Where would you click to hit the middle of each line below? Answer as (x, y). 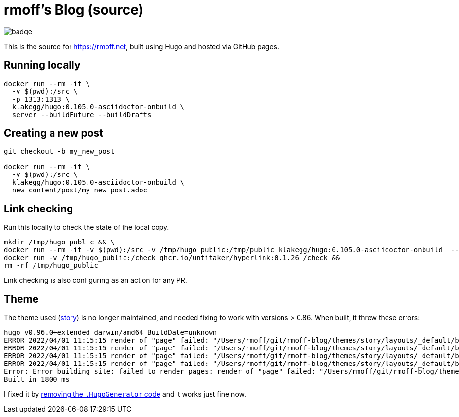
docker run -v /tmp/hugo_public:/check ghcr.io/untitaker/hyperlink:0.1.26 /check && (172, 258)
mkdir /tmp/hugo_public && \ (59, 242)
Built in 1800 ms (37, 379)
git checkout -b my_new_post (59, 151)
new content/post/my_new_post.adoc (80, 190)
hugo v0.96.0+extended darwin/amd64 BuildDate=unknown (111, 333)
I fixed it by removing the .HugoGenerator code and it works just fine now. (125, 394)
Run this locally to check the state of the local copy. (87, 227)
